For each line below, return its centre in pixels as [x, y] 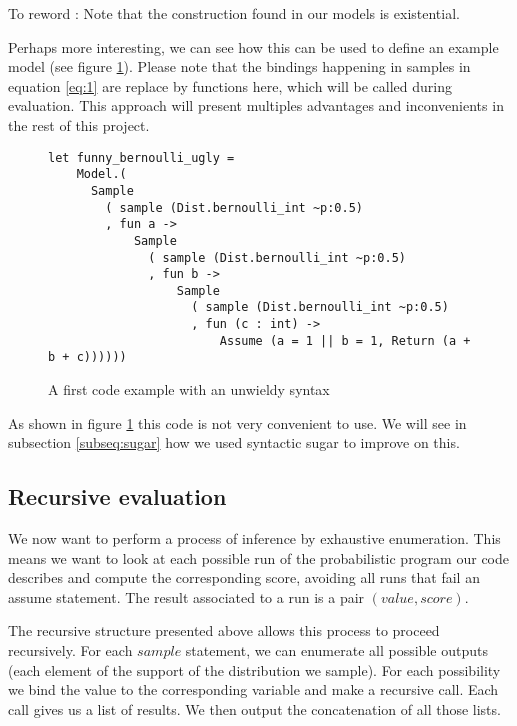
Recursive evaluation [117, 496]
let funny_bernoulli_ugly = [141, 157]
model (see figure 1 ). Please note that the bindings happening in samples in [239, 66]
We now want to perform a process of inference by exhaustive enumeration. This [254, 538]
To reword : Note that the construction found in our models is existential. [234, 13]
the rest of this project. [79, 124]
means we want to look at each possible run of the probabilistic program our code [258, 557]
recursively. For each [70, 650]
